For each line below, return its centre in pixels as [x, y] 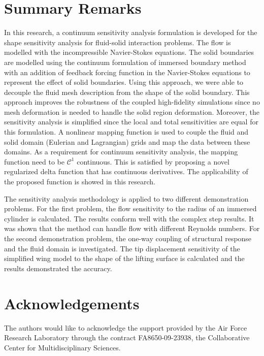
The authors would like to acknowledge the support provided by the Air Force [126, 327]
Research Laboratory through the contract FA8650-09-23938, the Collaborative [127, 337]
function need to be [35, 161]
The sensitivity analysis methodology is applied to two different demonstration [126, 198]
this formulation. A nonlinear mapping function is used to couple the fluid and [126, 132]
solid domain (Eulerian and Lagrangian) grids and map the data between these [127, 141]
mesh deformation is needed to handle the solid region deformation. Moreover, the [132, 111]
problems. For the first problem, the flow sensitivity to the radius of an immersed [130, 208]
